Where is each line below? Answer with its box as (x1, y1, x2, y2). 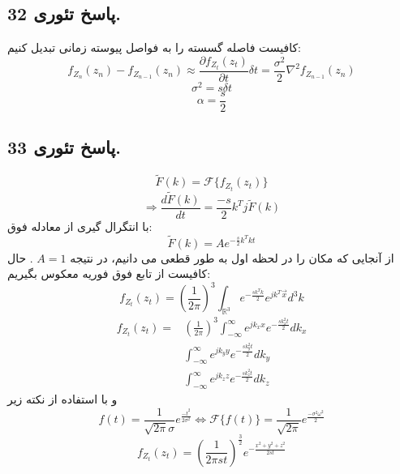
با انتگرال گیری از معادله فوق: (7, 217, 153, 234)
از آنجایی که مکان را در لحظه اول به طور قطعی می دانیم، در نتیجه (70, 249, 394, 266)
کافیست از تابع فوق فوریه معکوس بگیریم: (7, 265, 211, 282)
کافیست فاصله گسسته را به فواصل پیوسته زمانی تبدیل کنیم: (7, 39, 301, 56)
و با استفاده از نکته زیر (7, 391, 118, 408)
